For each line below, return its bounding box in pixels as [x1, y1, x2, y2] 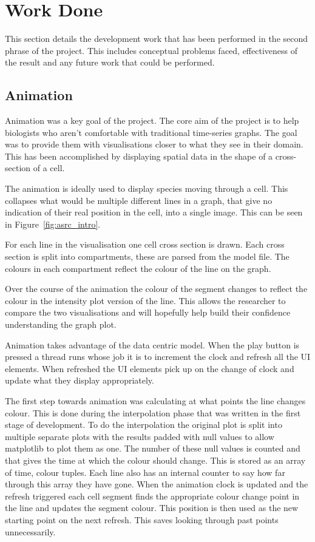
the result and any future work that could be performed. [5, 56, 215, 69]
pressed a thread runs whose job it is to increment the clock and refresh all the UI [5, 350, 311, 363]
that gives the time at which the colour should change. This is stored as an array [5, 453, 306, 466]
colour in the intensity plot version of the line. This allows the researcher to [5, 294, 286, 307]
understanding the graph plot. [5, 318, 117, 331]
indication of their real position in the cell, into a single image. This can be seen [5, 206, 303, 218]
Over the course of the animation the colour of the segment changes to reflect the [5, 282, 308, 295]
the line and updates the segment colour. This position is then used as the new [5, 501, 299, 514]
